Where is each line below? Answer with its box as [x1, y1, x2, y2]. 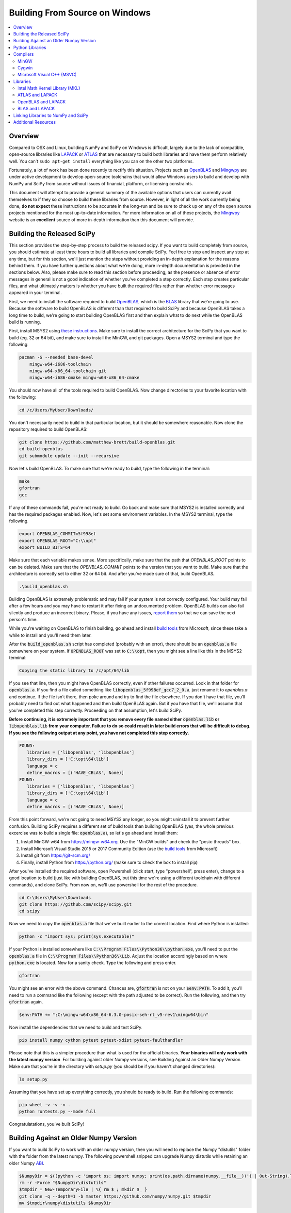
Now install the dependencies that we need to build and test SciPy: [9, 1024, 143, 1030]
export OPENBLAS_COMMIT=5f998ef [19, 531, 97, 537]
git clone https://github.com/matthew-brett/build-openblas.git [19, 440, 176, 445]
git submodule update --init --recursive [19, 453, 119, 459]
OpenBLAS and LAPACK [17, 98, 66, 104]
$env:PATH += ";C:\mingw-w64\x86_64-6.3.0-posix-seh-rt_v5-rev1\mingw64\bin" [19, 1012, 209, 1017]
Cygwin [17, 65, 33, 70]
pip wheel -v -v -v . [19, 1102, 71, 1107]
